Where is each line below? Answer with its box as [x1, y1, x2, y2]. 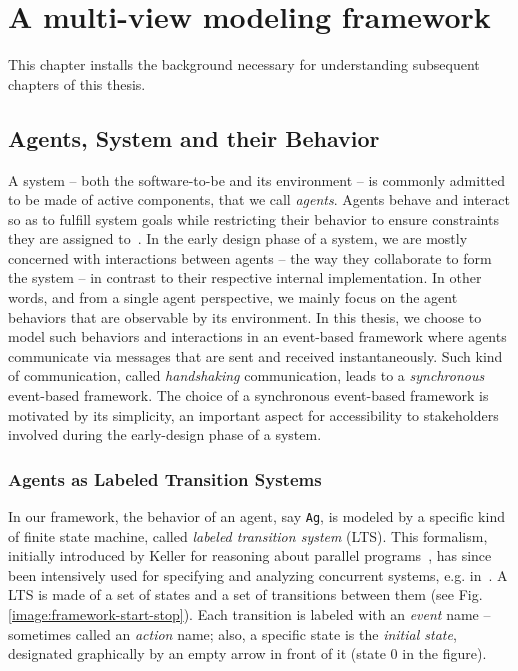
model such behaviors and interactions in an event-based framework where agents [8, 326, 507, 347]
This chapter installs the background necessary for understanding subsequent [8, 54, 480, 75]
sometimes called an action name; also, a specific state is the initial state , [8, 623, 457, 644]
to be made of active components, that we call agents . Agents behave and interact [8, 189, 510, 210]
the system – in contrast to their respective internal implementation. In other [8, 267, 482, 288]
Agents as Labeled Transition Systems [8, 466, 322, 491]
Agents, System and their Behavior [8, 122, 380, 153]
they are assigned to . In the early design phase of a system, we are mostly [8, 228, 468, 249]
